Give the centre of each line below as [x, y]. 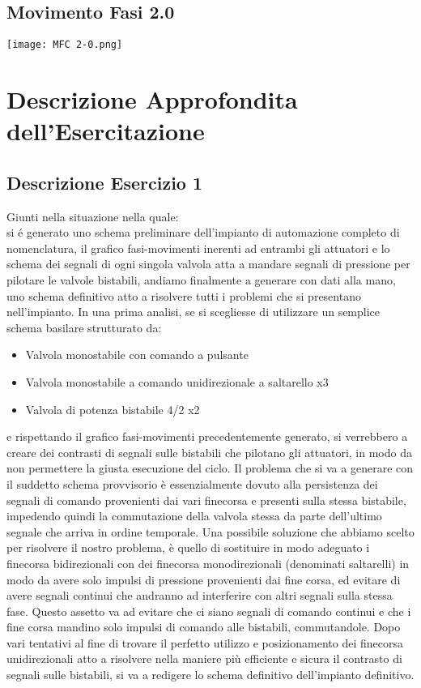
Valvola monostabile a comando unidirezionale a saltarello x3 [177, 381]
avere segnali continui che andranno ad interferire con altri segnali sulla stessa [200, 595]
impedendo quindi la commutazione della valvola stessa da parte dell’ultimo [194, 516]
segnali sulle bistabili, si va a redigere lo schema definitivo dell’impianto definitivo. [210, 675]
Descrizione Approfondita [152, 99]
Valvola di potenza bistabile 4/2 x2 [113, 409]
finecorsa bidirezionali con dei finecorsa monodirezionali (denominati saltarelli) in [208, 563]
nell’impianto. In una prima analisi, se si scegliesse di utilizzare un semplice [193, 312]
